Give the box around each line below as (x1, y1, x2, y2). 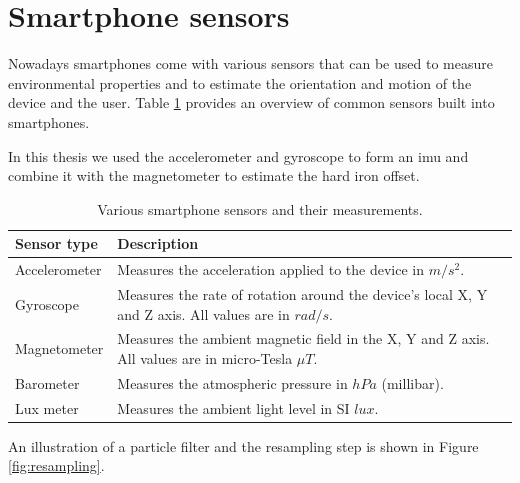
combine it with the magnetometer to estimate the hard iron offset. (8, 165, 420, 186)
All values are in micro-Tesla (117, 348, 293, 368)
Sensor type (15, 233, 98, 254)
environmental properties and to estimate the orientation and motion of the (8, 72, 472, 93)
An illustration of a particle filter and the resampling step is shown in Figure (8, 435, 479, 456)
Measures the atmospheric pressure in (117, 372, 348, 393)
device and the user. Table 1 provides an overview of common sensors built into (8, 92, 495, 113)
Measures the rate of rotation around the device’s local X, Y (117, 283, 488, 304)
